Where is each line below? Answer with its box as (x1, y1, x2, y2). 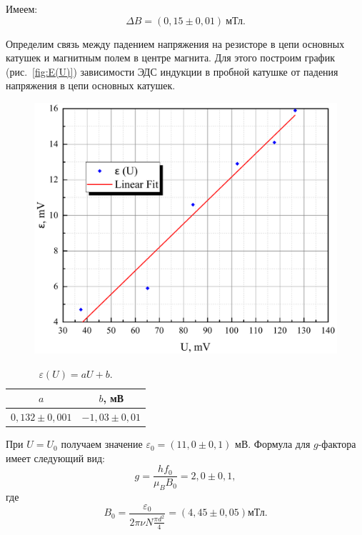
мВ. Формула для (235, 436, 311, 451)
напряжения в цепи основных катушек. (6, 78, 176, 93)
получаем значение (61, 436, 143, 451)
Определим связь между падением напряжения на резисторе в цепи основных (6, 36, 345, 51)
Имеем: (6, 1, 38, 16)
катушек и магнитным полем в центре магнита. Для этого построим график (6, 50, 335, 65)
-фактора (318, 436, 356, 451)
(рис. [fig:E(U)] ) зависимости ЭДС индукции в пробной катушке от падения (6, 64, 338, 79)
